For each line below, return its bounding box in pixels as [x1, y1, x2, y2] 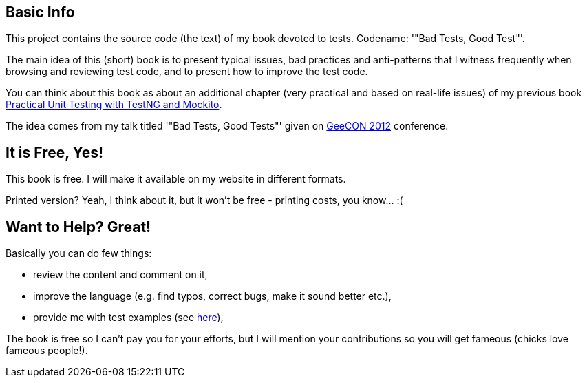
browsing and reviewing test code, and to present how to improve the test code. [6, 65, 368, 78]
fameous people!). [6, 344, 88, 357]
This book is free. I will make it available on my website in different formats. [6, 173, 346, 185]
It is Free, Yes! [6, 143, 104, 161]
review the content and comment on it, [33, 269, 208, 281]
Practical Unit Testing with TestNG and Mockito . [6, 99, 222, 111]
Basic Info [6, 3, 75, 21]
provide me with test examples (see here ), [33, 311, 224, 324]
